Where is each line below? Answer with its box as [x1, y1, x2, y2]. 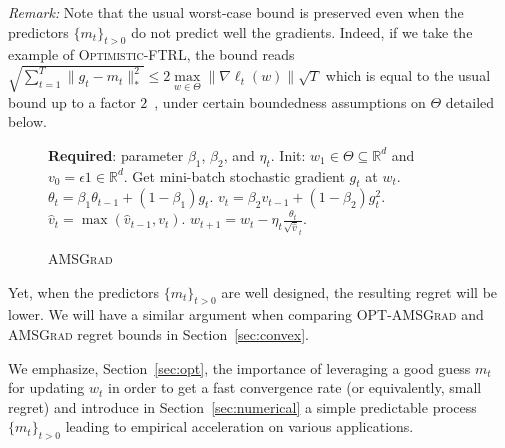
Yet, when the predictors [8, 281, 160, 302]
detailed [445, 91, 495, 112]
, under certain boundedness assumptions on [154, 91, 426, 112]
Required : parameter [48, 144, 184, 165]
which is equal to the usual [325, 65, 491, 86]
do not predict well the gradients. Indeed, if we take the [131, 21, 473, 42]
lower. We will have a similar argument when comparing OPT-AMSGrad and [8, 304, 484, 325]
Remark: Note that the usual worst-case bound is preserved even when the [8, 2, 464, 22]
